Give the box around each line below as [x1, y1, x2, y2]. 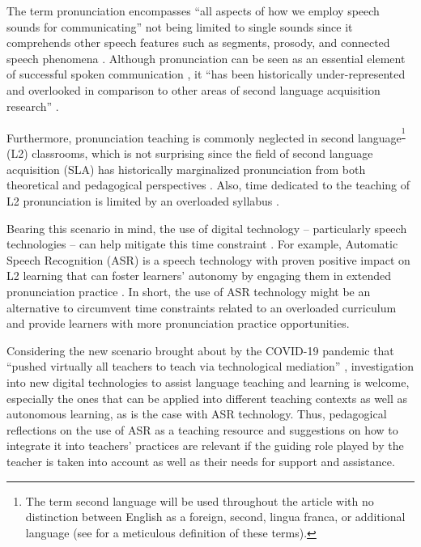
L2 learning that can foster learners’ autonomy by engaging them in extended [6, 267, 391, 284]
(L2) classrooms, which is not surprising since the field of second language [6, 145, 373, 162]
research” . [6, 97, 59, 114]
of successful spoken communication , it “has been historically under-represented [6, 66, 406, 83]
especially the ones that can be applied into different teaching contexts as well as [6, 389, 408, 406]
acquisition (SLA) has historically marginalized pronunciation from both [6, 160, 366, 177]
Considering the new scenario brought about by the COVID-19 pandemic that [6, 341, 394, 358]
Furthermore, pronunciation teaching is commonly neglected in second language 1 [6, 125, 406, 146]
